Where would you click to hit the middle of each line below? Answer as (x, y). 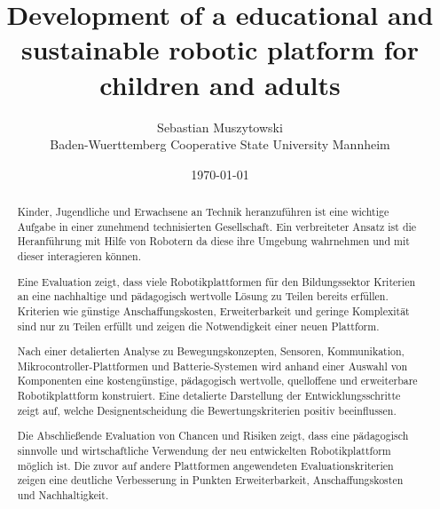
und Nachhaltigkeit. (63, 494)
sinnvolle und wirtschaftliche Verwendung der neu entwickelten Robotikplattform (204, 450)
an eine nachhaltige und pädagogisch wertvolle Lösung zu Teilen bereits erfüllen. (203, 296)
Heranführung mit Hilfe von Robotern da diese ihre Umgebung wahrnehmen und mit (213, 241)
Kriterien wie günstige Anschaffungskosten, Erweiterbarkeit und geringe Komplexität (213, 310)
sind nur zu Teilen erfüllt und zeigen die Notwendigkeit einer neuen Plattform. (198, 326)
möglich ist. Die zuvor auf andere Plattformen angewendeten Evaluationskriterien (205, 465)
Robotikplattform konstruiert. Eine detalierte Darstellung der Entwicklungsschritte (209, 396)
